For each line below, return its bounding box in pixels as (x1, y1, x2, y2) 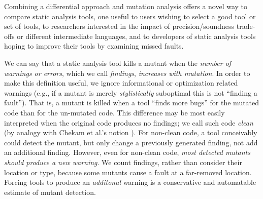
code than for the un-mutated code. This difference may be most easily (4, 107, 225, 117)
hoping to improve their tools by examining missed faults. (4, 41, 184, 51)
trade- (236, 21, 255, 31)
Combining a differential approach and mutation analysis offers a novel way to (4, 1, 248, 11)
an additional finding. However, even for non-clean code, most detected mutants (4, 147, 250, 157)
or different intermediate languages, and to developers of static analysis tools (17, 30, 256, 41)
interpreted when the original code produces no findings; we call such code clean (4, 117, 253, 128)
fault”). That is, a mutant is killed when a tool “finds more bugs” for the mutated (4, 97, 259, 108)
